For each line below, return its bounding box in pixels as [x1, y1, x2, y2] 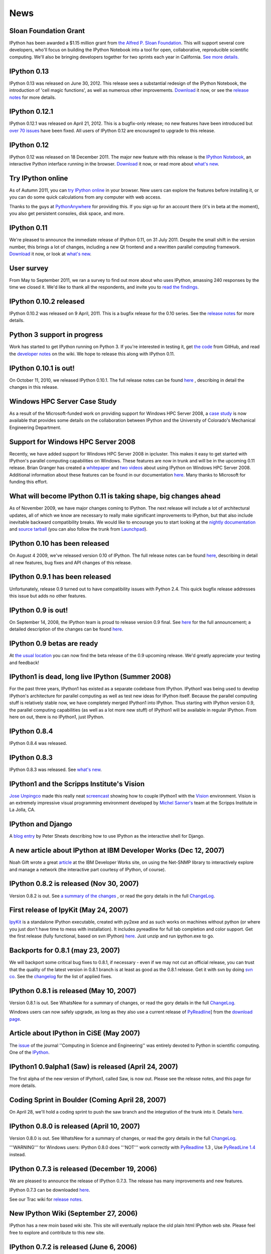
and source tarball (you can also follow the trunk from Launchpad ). [9, 526, 148, 532]
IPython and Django [9, 820, 72, 829]
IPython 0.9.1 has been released [9, 572, 111, 581]
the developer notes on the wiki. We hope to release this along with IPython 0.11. [9, 351, 175, 357]
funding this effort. [9, 479, 48, 485]
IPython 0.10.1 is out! [9, 364, 75, 372]
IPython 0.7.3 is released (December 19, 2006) [9, 1164, 158, 1173]
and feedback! [9, 660, 40, 666]
